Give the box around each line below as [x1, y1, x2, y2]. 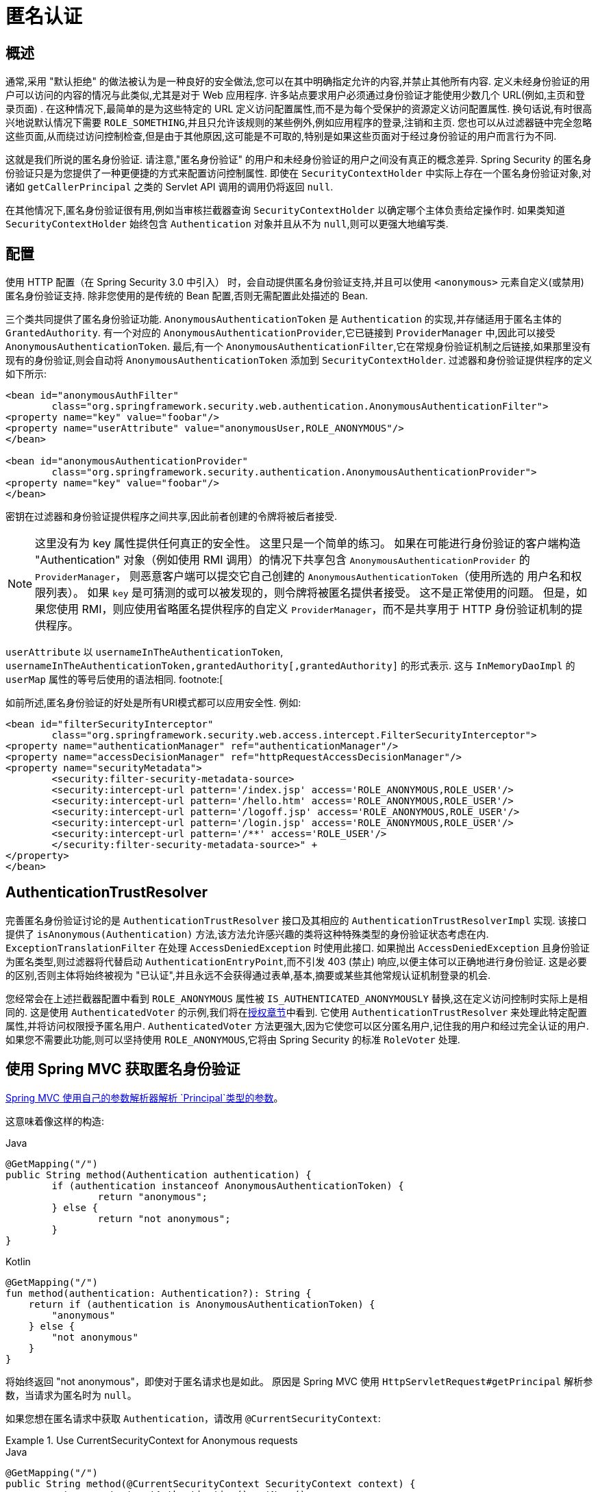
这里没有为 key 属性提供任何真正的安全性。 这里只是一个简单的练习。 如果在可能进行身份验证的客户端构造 [35, 536, 581, 551]
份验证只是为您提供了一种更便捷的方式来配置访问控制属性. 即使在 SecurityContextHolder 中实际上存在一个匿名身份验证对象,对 [5, 167, 591, 179]
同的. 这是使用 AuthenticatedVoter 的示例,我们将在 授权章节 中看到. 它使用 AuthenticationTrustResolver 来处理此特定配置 [5, 1006, 588, 1018]
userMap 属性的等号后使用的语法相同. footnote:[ [5, 673, 223, 686]
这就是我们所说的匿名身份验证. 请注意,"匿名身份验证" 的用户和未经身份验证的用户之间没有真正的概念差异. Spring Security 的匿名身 [5, 153, 592, 166]
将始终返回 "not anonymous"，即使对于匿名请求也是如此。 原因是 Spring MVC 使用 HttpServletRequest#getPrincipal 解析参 [5, 1375, 593, 1387]
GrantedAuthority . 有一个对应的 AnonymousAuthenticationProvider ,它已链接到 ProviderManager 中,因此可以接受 [5, 327, 556, 339]
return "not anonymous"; [97, 1213, 231, 1224]
